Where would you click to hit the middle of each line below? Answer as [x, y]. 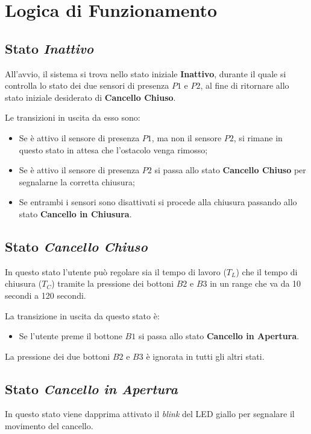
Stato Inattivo [49, 48]
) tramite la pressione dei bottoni [113, 283]
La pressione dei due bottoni [58, 356]
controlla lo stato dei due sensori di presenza [87, 85]
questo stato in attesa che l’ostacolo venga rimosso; [113, 149]
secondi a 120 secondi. [46, 295]
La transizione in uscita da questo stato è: [82, 315]
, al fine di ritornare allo [245, 85]
